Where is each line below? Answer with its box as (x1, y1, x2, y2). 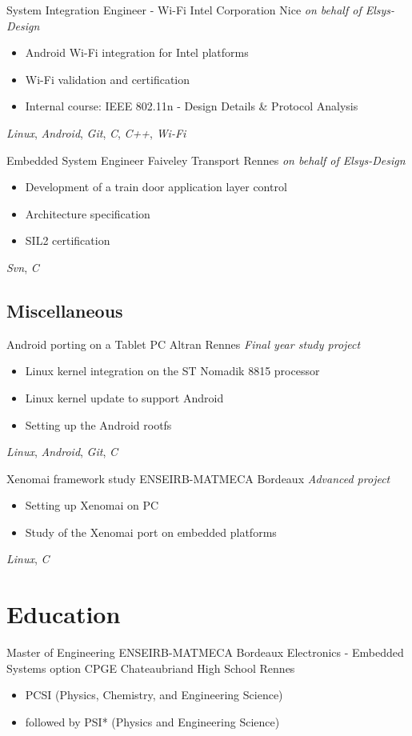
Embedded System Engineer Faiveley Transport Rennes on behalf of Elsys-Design (6, 151, 406, 168)
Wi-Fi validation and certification (25, 70, 190, 87)
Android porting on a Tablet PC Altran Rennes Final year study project (6, 335, 361, 352)
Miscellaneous (6, 298, 123, 322)
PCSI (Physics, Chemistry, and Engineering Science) (25, 686, 283, 703)
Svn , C (6, 258, 39, 275)
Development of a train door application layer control (25, 178, 287, 195)
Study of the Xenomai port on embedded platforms (25, 523, 277, 540)
